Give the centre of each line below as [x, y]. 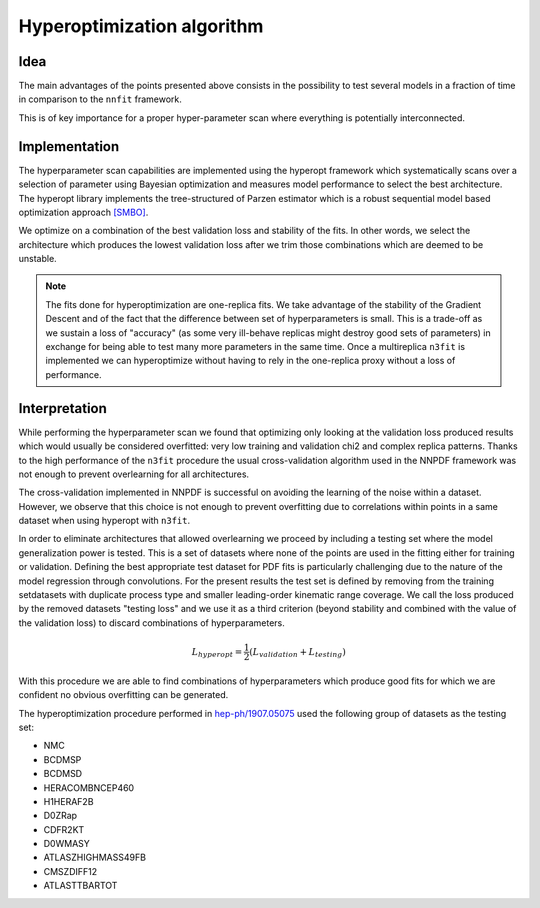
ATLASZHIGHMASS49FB [95, 857]
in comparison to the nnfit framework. [100, 99]
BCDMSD [63, 774]
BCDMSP [62, 759]
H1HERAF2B [68, 801]
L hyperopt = [217, 653]
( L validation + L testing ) [298, 653]
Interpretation [62, 408]
